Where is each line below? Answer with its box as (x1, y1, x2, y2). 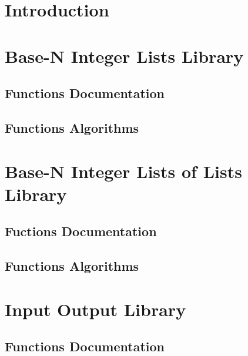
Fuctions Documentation (5, 222, 157, 240)
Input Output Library (5, 297, 186, 321)
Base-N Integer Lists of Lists (5, 159, 242, 183)
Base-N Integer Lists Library (5, 43, 244, 68)
